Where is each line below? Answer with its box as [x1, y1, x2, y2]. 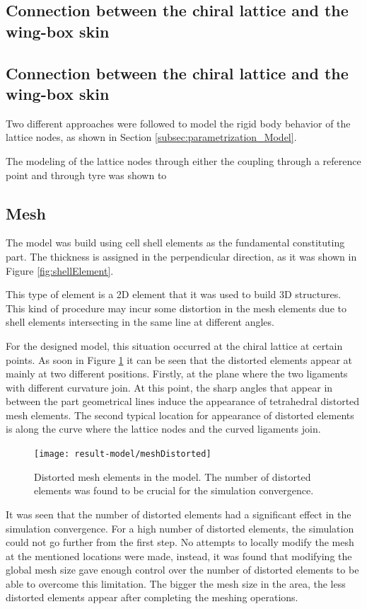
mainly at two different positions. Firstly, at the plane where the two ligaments [6, 366, 348, 381]
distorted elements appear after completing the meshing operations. [6, 590, 298, 605]
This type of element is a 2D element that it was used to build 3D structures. [6, 287, 342, 302]
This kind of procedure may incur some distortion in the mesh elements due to [6, 300, 346, 315]
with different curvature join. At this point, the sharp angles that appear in [6, 380, 333, 394]
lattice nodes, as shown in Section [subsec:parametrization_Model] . [6, 130, 297, 144]
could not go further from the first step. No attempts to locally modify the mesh [6, 535, 354, 550]
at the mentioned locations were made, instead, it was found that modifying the [6, 548, 352, 563]
